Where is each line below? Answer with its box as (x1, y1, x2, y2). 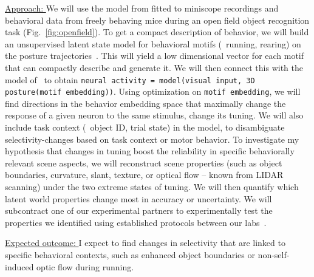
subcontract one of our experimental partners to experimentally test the (5, 204, 273, 217)
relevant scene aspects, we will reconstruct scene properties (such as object (5, 156, 282, 169)
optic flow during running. (36, 260, 134, 273)
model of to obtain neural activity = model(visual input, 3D (5, 73, 255, 86)
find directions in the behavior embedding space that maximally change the (5, 97, 286, 109)
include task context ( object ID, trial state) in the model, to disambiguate (5, 121, 285, 134)
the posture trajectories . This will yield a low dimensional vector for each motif (5, 49, 304, 62)
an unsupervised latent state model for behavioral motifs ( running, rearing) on (5, 37, 301, 50)
